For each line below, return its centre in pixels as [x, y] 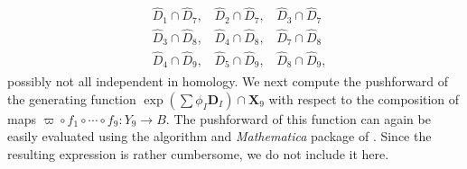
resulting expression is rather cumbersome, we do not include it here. [198, 153]
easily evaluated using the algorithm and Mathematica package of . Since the [219, 136]
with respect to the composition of [364, 98]
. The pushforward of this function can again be [298, 118]
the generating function [72, 98]
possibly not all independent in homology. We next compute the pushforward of [228, 81]
